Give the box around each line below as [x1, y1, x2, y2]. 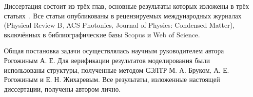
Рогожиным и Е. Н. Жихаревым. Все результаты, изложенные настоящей [4, 74, 220, 84]
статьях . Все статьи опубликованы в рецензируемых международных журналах [4, 10, 242, 20]
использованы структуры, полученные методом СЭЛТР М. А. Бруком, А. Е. [4, 65, 229, 75]
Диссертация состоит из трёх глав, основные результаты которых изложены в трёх [4, 1, 249, 11]
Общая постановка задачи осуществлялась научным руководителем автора [4, 46, 224, 56]
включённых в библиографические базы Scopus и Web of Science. [4, 29, 200, 39]
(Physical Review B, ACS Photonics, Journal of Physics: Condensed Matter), [4, 20, 234, 30]
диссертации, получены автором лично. [4, 83, 121, 94]
